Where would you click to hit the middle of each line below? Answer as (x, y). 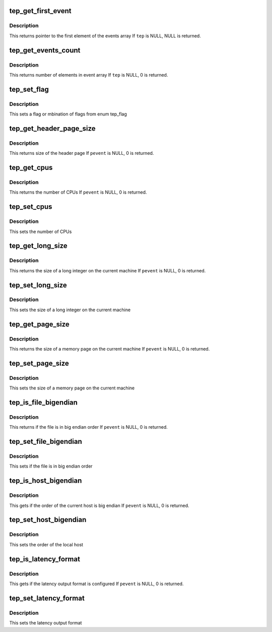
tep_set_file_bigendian (46, 442)
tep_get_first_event (40, 11)
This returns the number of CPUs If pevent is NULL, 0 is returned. (78, 192)
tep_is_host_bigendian (46, 481)
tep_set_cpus (31, 207)
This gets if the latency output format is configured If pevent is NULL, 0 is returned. (96, 584)
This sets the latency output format (46, 623)
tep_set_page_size (39, 363)
